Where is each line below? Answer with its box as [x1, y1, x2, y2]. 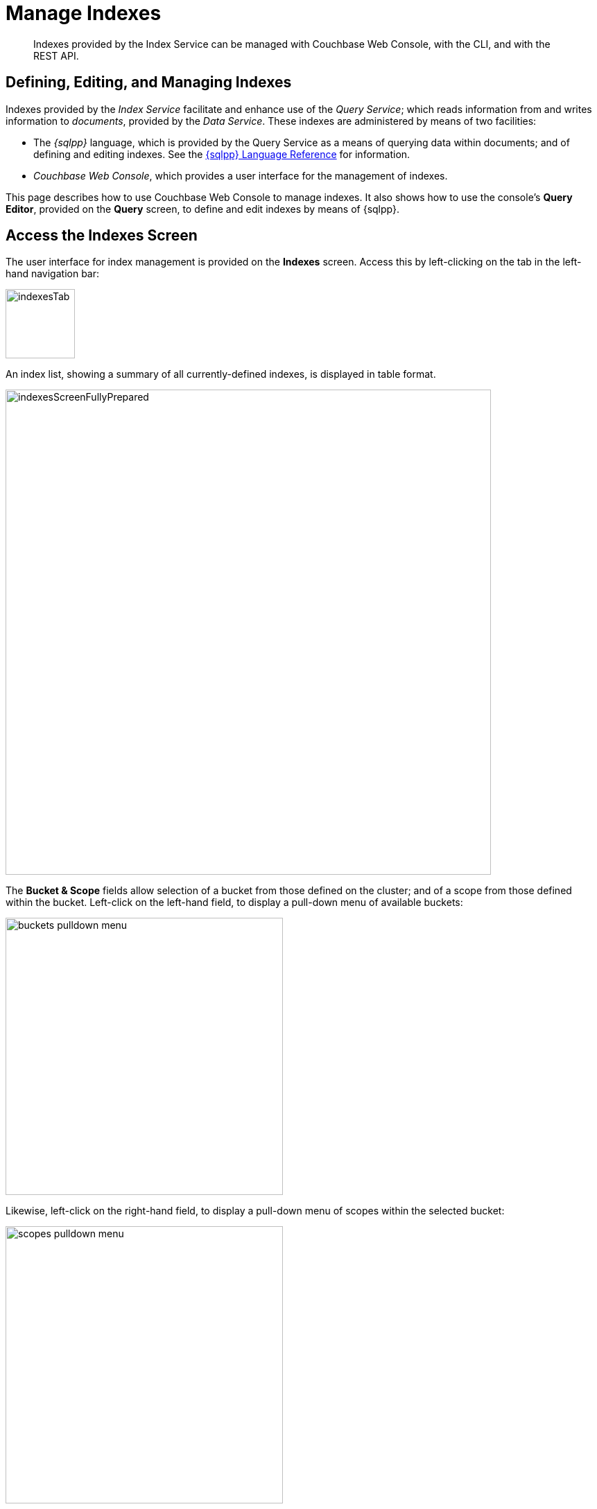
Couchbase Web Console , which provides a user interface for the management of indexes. [33, 169, 448, 182]
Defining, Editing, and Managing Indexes [6, 73, 292, 91]
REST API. [33, 49, 79, 62]
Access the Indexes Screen [6, 227, 198, 245]
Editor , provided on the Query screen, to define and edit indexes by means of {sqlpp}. [6, 202, 399, 215]
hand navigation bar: [6, 268, 100, 280]
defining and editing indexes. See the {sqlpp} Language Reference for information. [33, 148, 410, 160]
